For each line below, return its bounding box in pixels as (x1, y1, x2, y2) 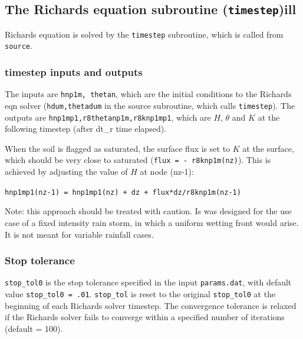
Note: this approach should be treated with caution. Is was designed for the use (5, 205, 292, 217)
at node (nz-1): (140, 165, 194, 178)
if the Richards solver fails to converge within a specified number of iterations (5, 311, 285, 323)
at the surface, (242, 142, 294, 154)
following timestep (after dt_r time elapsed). (5, 122, 167, 135)
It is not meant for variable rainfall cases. (5, 228, 154, 240)
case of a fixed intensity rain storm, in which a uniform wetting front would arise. (5, 216, 299, 228)
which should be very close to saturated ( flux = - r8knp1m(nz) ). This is (5, 154, 271, 166)
